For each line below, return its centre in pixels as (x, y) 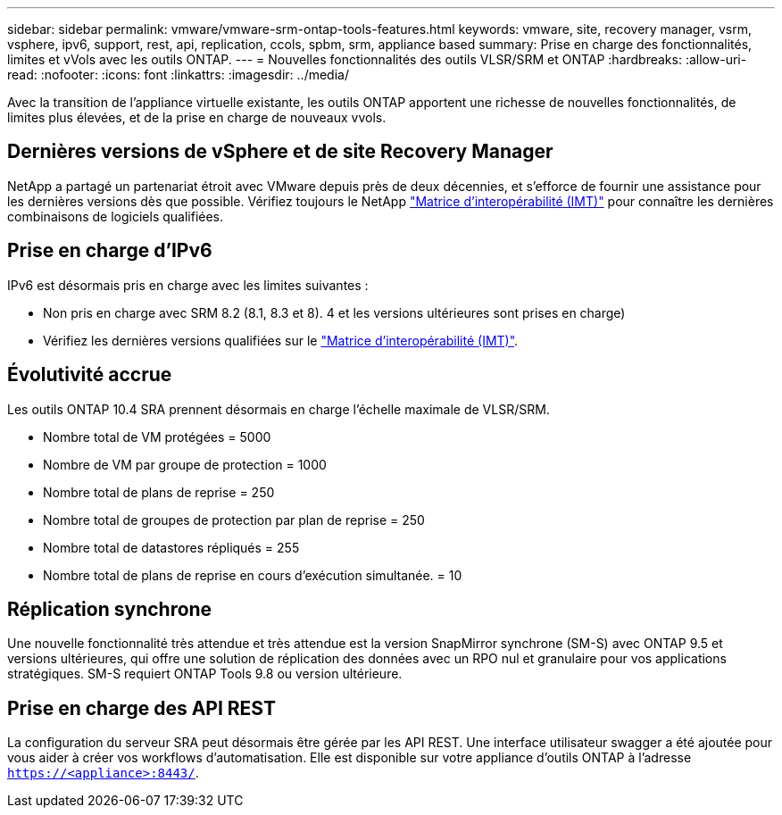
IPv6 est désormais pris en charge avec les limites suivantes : (188, 285)
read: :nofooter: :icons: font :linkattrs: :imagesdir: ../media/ (178, 75)
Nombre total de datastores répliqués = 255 (171, 547)
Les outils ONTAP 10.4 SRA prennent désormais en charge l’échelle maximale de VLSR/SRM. (279, 409)
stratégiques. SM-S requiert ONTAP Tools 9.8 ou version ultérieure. (205, 674)
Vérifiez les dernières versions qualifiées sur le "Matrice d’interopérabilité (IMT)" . (281, 340)
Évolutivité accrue (90, 375)
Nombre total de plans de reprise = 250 (159, 492)
